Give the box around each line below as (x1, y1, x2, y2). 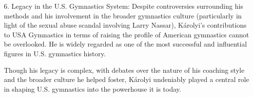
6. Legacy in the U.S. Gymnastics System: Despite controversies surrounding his (4, 1, 243, 11)
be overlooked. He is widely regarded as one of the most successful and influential (4, 39, 247, 49)
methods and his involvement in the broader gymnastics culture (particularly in (4, 10, 242, 20)
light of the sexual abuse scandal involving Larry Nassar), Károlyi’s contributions (4, 20, 247, 30)
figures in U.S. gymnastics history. (4, 48, 106, 58)
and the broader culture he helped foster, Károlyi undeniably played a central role (4, 74, 249, 84)
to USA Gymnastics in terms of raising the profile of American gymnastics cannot (4, 29, 249, 39)
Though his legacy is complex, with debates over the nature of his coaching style (4, 65, 245, 75)
